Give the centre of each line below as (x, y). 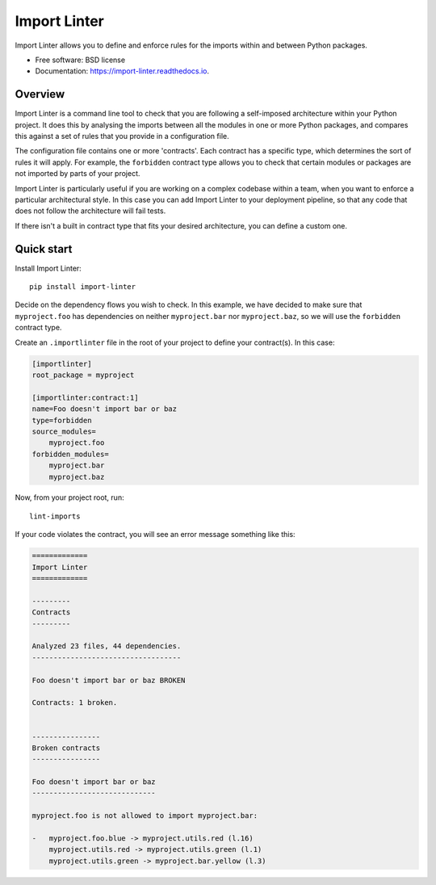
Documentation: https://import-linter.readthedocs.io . (122, 71)
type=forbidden (62, 420)
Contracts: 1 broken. (75, 703)
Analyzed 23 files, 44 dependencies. (107, 646)
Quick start (44, 249)
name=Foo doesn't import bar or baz (105, 409)
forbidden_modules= (70, 454)
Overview (40, 94)
